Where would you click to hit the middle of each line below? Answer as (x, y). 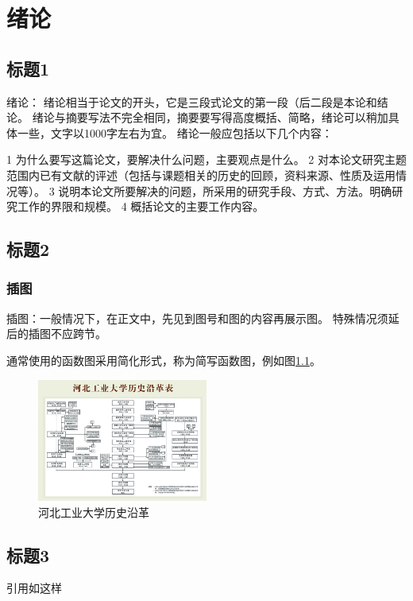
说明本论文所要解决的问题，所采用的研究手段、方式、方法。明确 (225, 190)
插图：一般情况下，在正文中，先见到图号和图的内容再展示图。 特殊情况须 (197, 318)
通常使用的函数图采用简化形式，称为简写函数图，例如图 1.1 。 (164, 360)
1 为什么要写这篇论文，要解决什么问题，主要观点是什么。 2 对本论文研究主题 (206, 159)
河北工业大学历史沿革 (94, 512)
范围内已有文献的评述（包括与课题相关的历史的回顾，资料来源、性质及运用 (201, 174)
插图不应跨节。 (67, 333)
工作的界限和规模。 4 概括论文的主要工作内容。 (141, 206)
